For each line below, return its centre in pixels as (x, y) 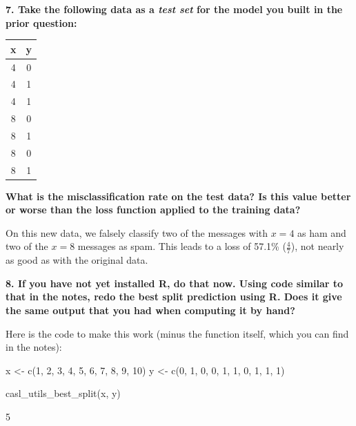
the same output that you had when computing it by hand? (150, 310)
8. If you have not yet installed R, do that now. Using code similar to (175, 283)
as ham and (322, 232)
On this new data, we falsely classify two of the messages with (137, 232)
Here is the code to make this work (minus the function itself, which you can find (177, 333)
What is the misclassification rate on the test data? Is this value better (178, 196)
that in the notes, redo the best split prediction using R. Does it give (174, 297)
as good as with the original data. (77, 260)
